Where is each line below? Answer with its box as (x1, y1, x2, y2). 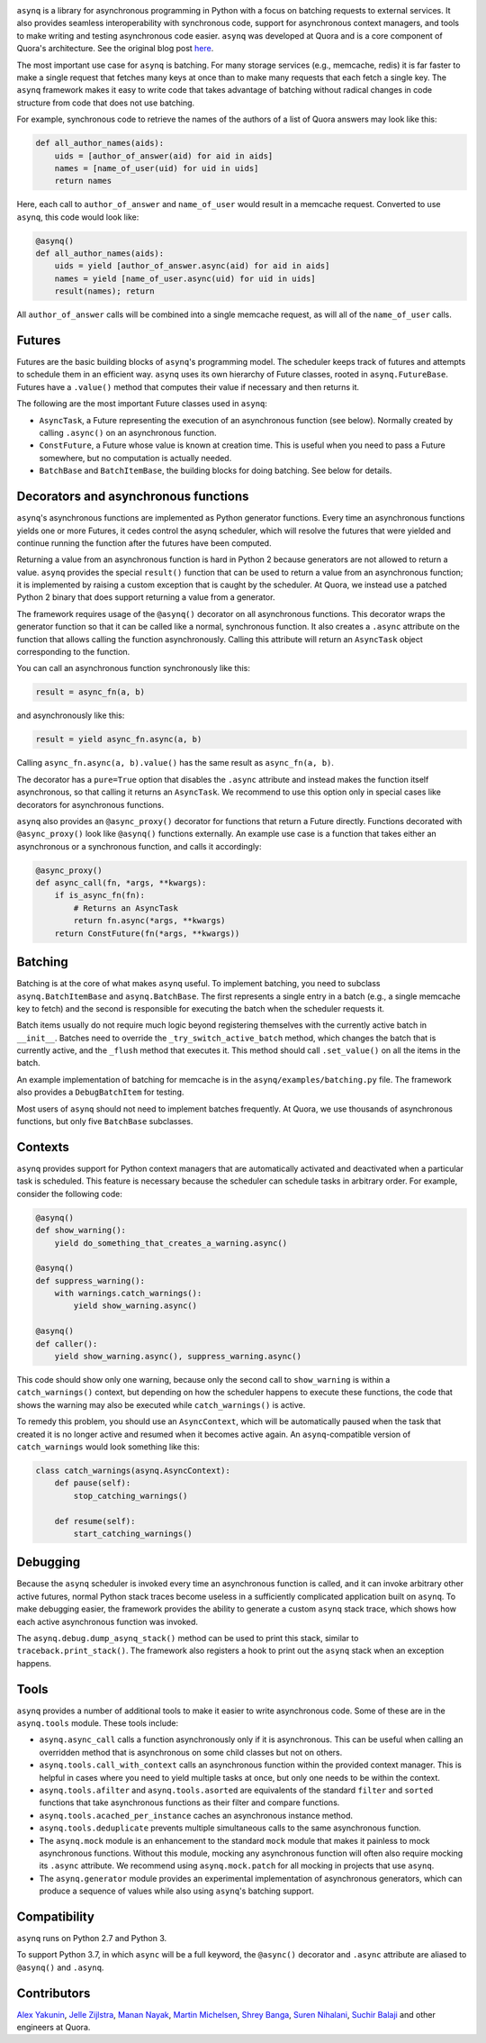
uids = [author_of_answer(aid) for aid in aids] (54, 150, 274, 161)
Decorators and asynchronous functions (16, 489, 249, 504)
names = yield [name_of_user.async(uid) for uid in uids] (54, 273, 316, 284)
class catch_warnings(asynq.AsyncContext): (35, 1465, 231, 1475)
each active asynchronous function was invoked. (16, 1616, 198, 1627)
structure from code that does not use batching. (16, 97, 195, 108)
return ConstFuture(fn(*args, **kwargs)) (54, 928, 240, 939)
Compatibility (16, 1909, 94, 1924)
